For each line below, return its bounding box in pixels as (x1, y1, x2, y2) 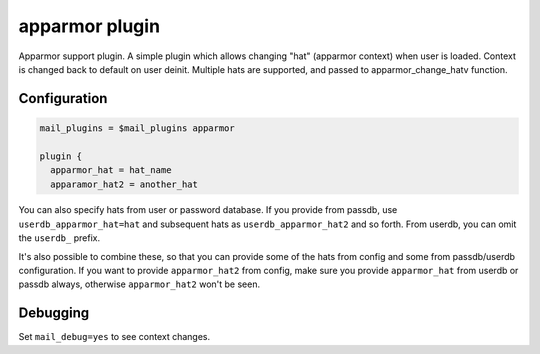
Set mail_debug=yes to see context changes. (18, 331, 211, 343)
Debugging (18, 305, 90, 322)
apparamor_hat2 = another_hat (50, 178, 199, 190)
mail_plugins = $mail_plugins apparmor (39, 122, 235, 134)
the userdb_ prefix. (18, 232, 100, 244)
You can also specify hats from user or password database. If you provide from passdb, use (18, 204, 398, 216)
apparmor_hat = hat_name (50, 165, 172, 176)
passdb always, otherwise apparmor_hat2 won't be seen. (18, 278, 260, 290)
